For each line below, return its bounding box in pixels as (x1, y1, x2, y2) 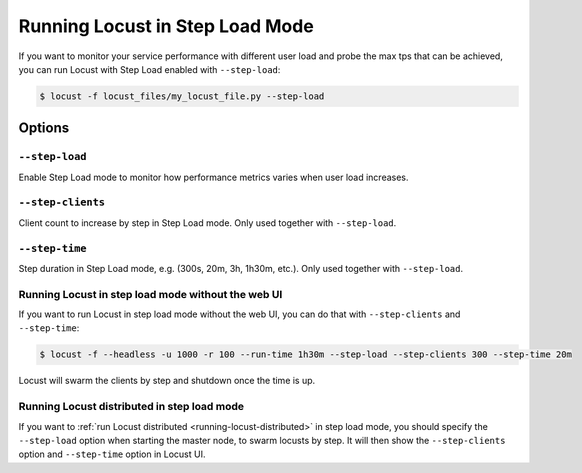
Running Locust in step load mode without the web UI (18, 287, 283, 301)
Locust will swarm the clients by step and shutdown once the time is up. (18, 375, 316, 387)
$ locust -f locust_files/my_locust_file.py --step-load (39, 90, 325, 102)
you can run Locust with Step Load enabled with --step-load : (18, 63, 281, 75)
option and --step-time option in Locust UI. (18, 448, 206, 460)
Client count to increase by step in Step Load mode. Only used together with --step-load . (18, 216, 397, 229)
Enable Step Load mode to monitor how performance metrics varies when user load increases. (18, 171, 409, 183)
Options (18, 120, 70, 137)
